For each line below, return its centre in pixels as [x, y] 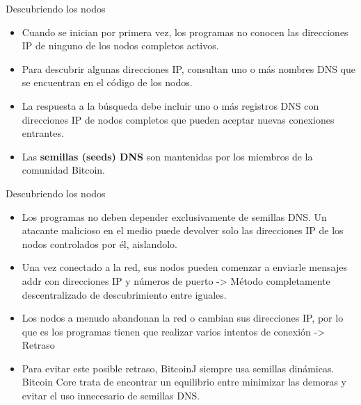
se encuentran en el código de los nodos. [107, 82]
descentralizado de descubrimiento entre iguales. [124, 294]
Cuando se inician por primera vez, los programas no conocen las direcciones [185, 32]
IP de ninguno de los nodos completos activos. [120, 46]
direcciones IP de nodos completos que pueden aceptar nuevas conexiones [178, 119]
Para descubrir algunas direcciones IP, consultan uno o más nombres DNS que [188, 68]
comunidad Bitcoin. [64, 170]
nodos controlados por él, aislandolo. [99, 243]
